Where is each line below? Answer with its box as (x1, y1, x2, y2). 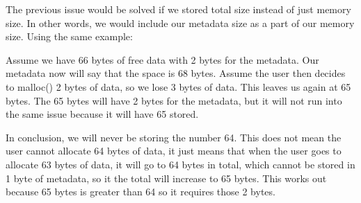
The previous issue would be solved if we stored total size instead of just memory (6, 2, 351, 16)
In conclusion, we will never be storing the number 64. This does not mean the (6, 130, 342, 144)
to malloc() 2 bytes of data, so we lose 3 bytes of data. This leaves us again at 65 (6, 79, 351, 94)
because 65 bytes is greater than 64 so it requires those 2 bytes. (6, 184, 275, 199)
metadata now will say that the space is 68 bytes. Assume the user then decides (6, 66, 346, 80)
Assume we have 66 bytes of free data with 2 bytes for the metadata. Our (6, 52, 319, 67)
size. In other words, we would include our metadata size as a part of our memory (6, 15, 355, 30)
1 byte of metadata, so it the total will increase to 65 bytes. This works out (6, 170, 327, 185)
